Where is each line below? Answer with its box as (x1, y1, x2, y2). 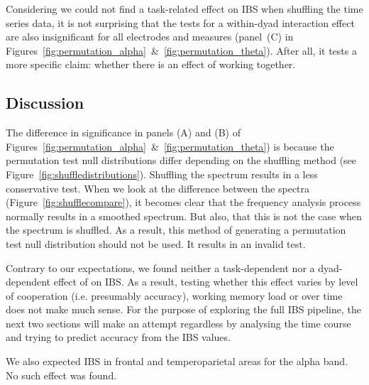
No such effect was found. (6, 367, 117, 382)
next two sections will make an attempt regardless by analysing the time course (6, 315, 351, 330)
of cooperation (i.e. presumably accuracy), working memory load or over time (6, 288, 343, 303)
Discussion (6, 92, 84, 114)
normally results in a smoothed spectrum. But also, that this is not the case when (6, 208, 362, 223)
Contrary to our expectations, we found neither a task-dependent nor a (6, 260, 315, 275)
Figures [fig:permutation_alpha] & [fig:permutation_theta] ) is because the (6, 139, 334, 153)
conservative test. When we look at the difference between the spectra (6, 180, 310, 195)
